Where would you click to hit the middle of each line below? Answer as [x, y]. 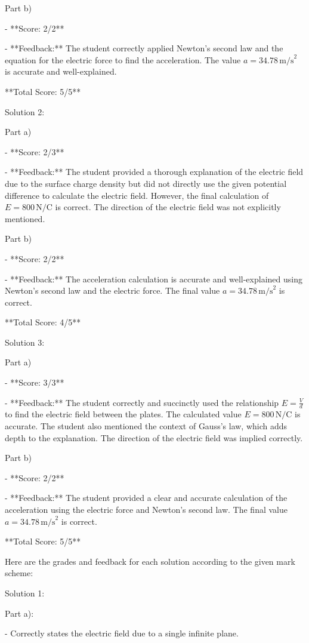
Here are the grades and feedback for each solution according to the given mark [150, 561]
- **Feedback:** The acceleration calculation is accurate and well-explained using [154, 279]
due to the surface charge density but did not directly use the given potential [146, 183]
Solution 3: [25, 342]
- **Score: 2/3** [35, 151]
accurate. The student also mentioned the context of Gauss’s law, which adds [146, 426]
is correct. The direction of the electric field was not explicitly [168, 207]
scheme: [19, 573]
